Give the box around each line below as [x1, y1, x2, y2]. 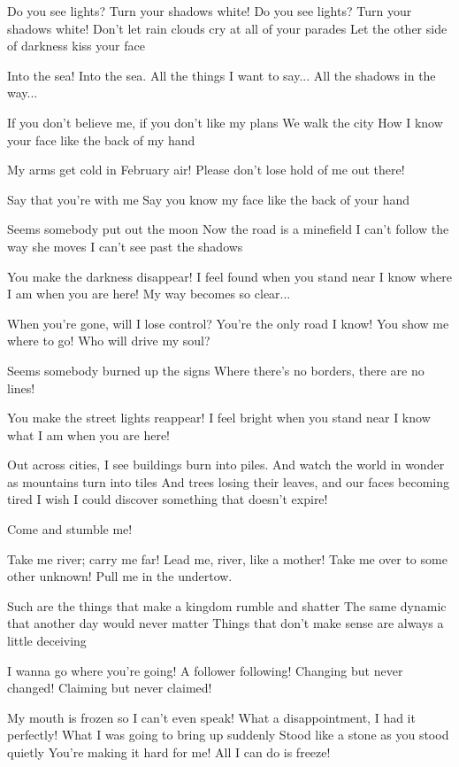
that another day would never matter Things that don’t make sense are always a [7, 614, 444, 632]
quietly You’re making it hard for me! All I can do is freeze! [7, 743, 331, 761]
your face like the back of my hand [7, 130, 195, 149]
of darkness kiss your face [7, 36, 145, 55]
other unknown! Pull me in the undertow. [7, 567, 233, 585]
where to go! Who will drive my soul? [7, 331, 210, 350]
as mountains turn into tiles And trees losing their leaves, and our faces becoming [7, 472, 450, 491]
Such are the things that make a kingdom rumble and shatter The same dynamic [7, 596, 447, 615]
